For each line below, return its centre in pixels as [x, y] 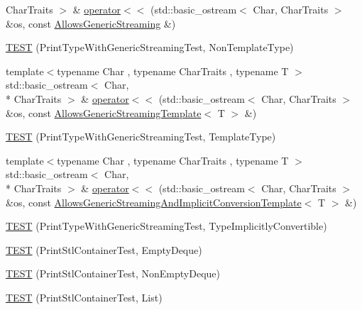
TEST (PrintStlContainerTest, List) [84, 297]
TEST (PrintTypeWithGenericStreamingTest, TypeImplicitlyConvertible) [166, 226]
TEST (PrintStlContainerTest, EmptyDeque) [104, 249]
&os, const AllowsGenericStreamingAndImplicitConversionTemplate [154, 202]
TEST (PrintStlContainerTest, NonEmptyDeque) [113, 273]
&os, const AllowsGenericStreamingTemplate [104, 112]
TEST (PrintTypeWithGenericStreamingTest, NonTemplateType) [150, 47]
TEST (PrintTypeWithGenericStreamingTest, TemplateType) [141, 137]
